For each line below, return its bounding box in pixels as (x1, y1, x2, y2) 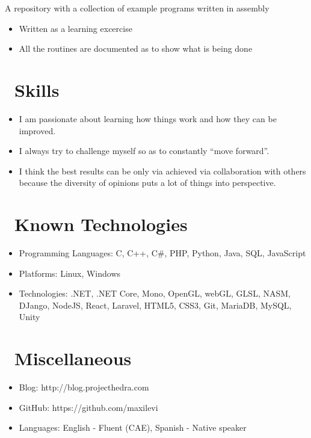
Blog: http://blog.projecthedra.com (19, 381, 149, 393)
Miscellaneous (14, 346, 132, 371)
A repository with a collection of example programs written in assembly (5, 2, 269, 14)
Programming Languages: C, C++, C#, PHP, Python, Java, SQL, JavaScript (19, 247, 306, 259)
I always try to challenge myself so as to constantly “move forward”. (19, 144, 269, 157)
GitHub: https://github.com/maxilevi (19, 401, 158, 413)
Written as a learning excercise (19, 22, 132, 34)
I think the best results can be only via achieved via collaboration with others (19, 164, 306, 177)
